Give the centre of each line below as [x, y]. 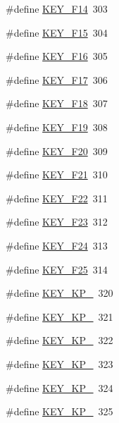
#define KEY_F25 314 [57, 269]
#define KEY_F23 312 [57, 222]
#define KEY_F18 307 [57, 103]
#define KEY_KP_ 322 [60, 340]
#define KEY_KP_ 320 [60, 293]
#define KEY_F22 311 [57, 198]
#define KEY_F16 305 [57, 56]
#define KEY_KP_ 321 [60, 316]
